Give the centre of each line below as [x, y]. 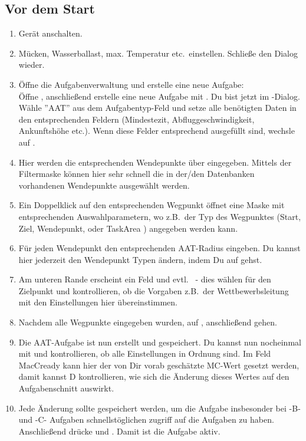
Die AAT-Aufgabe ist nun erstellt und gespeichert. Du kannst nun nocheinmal [160, 342]
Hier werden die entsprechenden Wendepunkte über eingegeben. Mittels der [155, 162]
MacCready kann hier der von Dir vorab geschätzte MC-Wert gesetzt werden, [159, 365]
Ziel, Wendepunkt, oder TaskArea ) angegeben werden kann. [128, 228]
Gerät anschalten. [50, 33]
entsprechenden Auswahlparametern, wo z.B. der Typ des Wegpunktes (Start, [160, 216]
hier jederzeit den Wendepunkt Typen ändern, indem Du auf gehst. [140, 259]
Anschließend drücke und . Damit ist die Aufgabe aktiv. [119, 431]
